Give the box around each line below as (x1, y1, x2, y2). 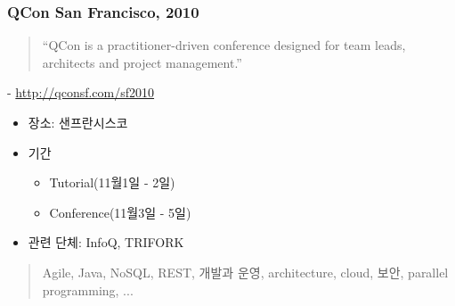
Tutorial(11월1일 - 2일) (49, 173, 175, 192)
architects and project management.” (42, 53, 242, 71)
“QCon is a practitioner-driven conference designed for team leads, (42, 36, 406, 54)
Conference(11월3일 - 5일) (49, 203, 191, 221)
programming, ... (42, 280, 134, 299)
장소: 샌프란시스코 (28, 113, 128, 131)
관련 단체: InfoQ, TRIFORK (28, 233, 184, 252)
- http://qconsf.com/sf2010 (7, 83, 155, 102)
